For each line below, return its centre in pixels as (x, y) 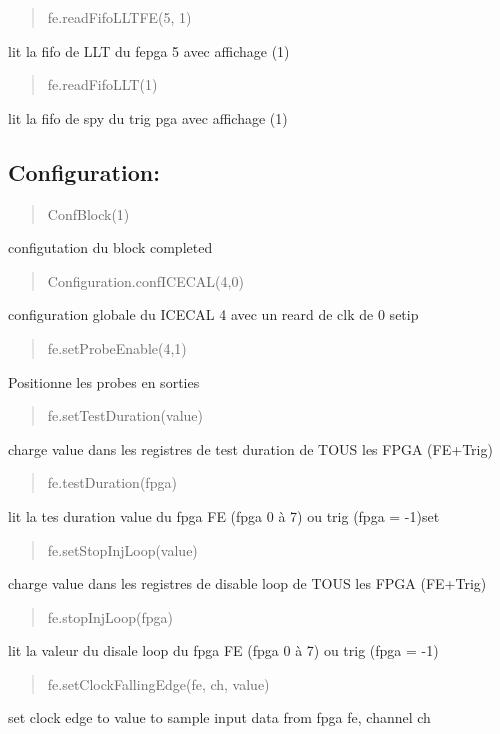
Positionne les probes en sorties (104, 381)
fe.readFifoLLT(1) (102, 84)
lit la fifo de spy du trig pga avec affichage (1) (148, 117)
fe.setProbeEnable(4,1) (117, 347)
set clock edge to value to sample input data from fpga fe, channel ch (219, 717)
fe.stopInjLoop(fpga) (110, 616)
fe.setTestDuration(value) (125, 415)
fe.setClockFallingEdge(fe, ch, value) (158, 683)
